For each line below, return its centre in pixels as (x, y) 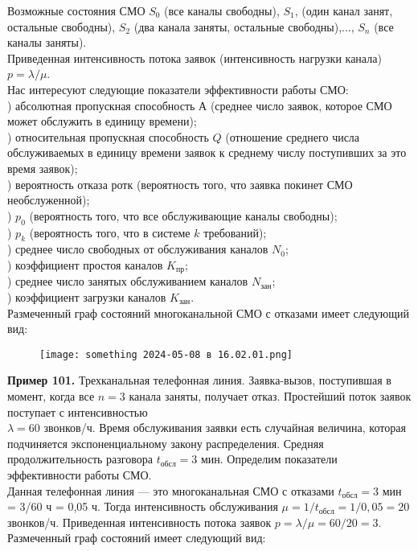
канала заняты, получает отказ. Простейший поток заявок (270, 395)
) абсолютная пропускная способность (101, 105)
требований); (235, 232)
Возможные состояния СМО (76, 10)
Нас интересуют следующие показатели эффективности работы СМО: (178, 89)
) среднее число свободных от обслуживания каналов (138, 249)
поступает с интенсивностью (78, 411)
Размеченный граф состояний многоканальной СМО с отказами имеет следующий (209, 313)
